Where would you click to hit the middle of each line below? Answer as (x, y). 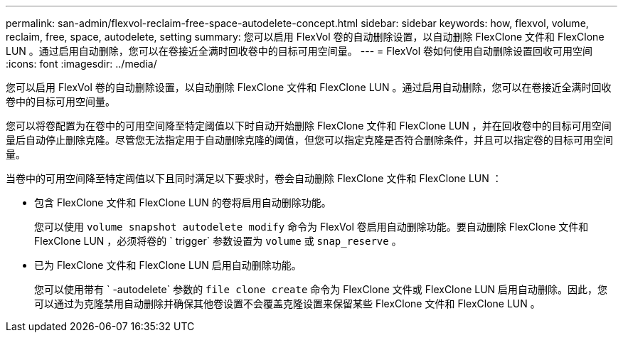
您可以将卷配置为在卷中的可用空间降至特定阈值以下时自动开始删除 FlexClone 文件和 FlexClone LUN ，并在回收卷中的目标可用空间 (309, 126)
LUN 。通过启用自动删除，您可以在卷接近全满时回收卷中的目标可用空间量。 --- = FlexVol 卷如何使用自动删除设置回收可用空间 (299, 51)
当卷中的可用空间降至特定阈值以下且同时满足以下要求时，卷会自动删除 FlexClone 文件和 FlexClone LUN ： (254, 178)
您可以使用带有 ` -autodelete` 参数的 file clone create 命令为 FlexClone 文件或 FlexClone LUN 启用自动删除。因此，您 (321, 289)
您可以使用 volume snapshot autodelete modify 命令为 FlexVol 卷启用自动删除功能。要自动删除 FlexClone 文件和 (311, 227)
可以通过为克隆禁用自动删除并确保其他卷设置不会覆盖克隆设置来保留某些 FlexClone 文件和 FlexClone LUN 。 (287, 303)
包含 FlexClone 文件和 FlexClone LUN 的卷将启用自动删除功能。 (183, 202)
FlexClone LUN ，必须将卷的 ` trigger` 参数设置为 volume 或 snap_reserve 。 (218, 241)
